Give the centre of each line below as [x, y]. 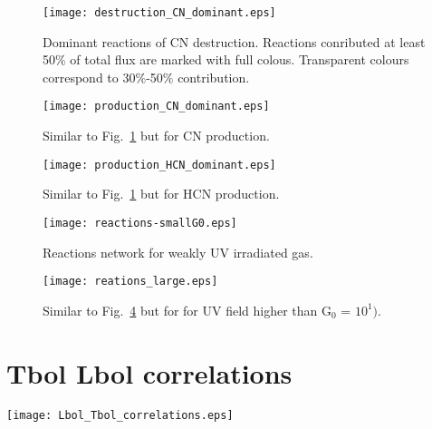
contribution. [214, 77]
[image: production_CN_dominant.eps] [156, 107]
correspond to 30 [89, 77]
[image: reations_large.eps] [130, 282]
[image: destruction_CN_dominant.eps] [159, 13]
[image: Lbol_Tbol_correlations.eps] [120, 415]
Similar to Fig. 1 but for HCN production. [161, 194]
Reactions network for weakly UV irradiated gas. [178, 252]
